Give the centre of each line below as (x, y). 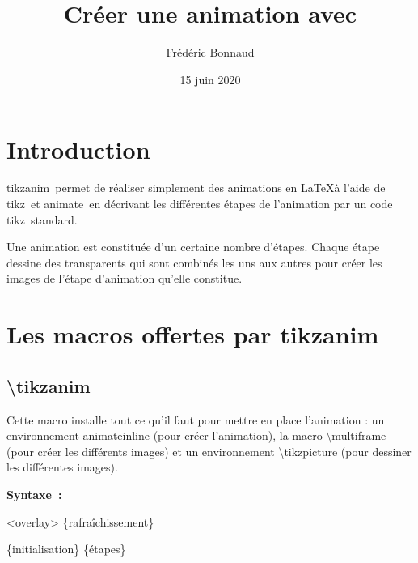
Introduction (78, 149)
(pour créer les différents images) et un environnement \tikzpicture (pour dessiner (209, 451)
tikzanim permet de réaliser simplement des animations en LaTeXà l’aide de (196, 188)
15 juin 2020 (210, 79)
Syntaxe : (34, 494)
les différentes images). (62, 467)
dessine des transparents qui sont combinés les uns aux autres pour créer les (194, 262)
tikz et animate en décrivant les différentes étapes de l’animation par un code (200, 204)
